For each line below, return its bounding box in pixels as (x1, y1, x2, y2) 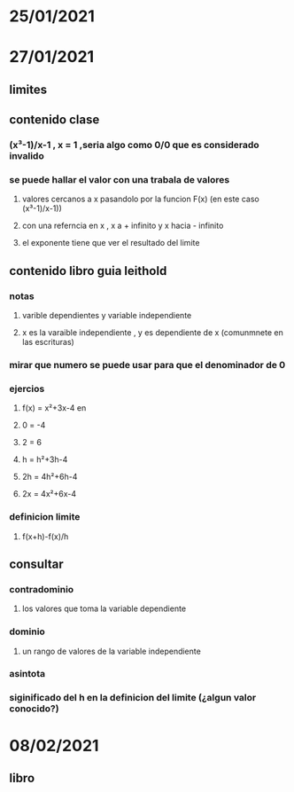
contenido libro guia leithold (9, 263, 167, 278)
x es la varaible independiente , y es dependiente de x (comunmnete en (21, 327, 283, 338)
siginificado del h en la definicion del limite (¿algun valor (9, 692, 257, 704)
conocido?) (9, 702, 59, 715)
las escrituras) (21, 337, 75, 348)
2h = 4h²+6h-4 (21, 472, 78, 482)
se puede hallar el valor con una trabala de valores (9, 174, 230, 185)
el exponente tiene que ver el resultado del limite (21, 238, 200, 248)
